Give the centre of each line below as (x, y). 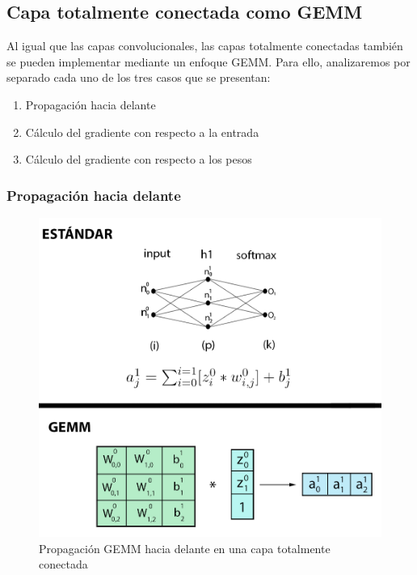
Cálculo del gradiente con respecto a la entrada (142, 132)
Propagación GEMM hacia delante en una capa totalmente (185, 548)
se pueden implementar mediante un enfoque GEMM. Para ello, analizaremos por (208, 61)
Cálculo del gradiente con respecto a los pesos (139, 159)
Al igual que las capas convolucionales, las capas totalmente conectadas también (205, 46)
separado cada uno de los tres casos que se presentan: (139, 77)
